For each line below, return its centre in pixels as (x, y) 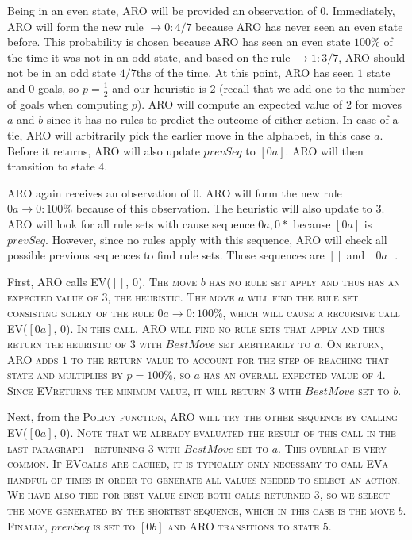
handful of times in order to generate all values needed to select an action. (204, 479)
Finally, (27, 525)
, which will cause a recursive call (311, 312)
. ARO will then (324, 150)
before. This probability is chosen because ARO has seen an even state (179, 42)
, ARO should (372, 57)
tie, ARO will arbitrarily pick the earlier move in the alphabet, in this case (189, 134)
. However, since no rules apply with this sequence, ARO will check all (216, 239)
